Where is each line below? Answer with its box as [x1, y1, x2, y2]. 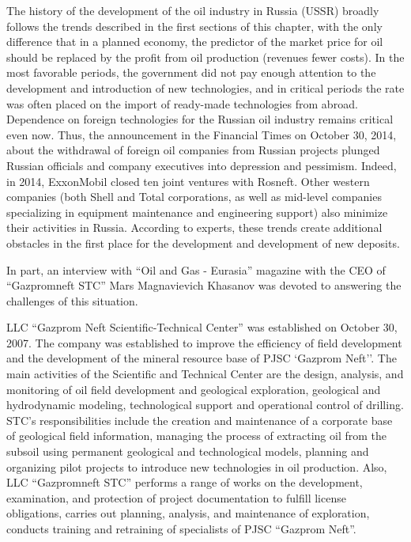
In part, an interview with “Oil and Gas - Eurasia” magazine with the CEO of [6, 261, 386, 278]
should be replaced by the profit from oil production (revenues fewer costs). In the [6, 48, 405, 65]
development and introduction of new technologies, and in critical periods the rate [6, 79, 405, 96]
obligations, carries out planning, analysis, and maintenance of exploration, [6, 505, 370, 521]
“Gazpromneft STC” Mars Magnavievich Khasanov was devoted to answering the [6, 277, 402, 294]
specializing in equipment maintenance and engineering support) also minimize [6, 203, 388, 220]
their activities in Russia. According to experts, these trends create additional [6, 219, 383, 236]
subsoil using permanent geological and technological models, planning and [6, 443, 369, 460]
